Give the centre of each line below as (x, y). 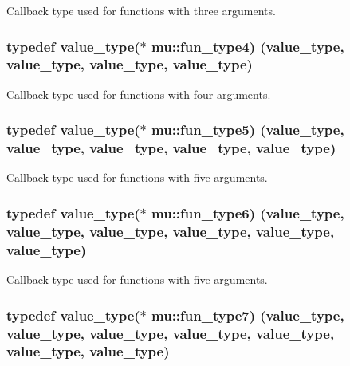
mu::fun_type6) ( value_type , (248, 213)
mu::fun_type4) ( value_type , (248, 46)
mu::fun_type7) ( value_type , (248, 315)
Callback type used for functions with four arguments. (139, 94)
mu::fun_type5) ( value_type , (248, 130)
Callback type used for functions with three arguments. (141, 10)
